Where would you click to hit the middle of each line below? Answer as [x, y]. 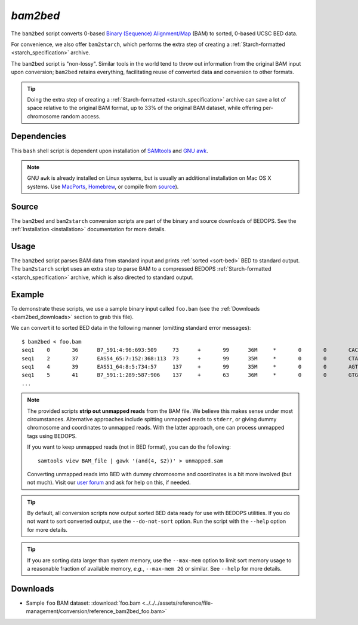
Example [27, 294]
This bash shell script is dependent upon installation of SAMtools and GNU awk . [109, 151]
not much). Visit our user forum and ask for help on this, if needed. [109, 482]
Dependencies [39, 137]
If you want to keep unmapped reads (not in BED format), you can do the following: [129, 447]
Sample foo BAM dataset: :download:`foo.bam [83, 603]
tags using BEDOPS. [52, 436]
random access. [81, 116]
